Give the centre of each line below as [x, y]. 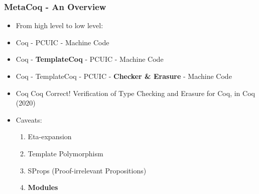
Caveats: [29, 119]
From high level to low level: [59, 25]
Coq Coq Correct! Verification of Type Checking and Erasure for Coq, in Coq [135, 93]
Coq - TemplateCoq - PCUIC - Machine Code [90, 59]
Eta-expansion [50, 136]
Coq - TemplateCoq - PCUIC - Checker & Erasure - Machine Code [124, 76]
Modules [43, 187]
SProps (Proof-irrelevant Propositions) [87, 170]
